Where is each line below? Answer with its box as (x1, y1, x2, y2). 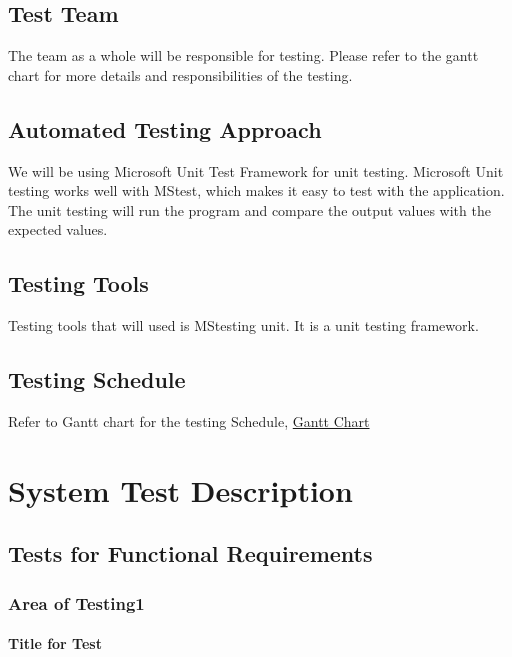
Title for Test (8, 633, 102, 654)
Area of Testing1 (8, 590, 145, 615)
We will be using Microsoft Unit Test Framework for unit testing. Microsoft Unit (8, 160, 504, 181)
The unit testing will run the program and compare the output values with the (8, 199, 491, 220)
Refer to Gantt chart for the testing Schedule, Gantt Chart (8, 410, 370, 431)
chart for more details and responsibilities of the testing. (8, 64, 353, 85)
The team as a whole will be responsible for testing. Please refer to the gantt (8, 45, 479, 66)
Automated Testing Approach (8, 113, 322, 144)
